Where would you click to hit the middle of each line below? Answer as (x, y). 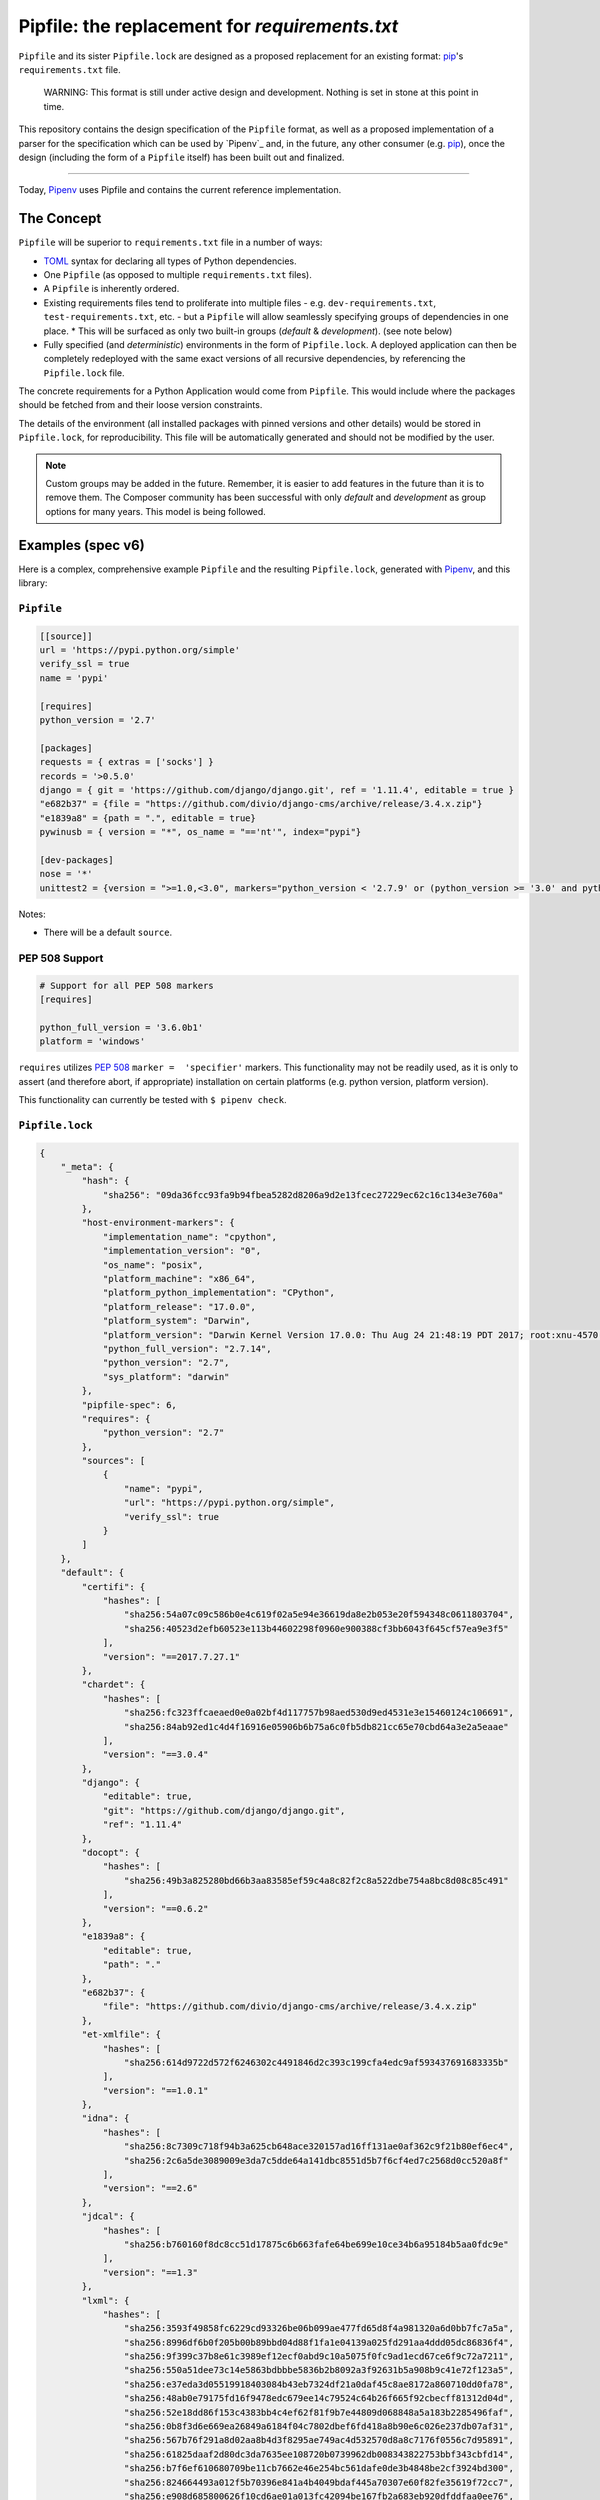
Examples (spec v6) (81, 545)
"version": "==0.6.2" (155, 1908)
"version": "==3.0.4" (155, 1754)
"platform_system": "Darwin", (176, 1321)
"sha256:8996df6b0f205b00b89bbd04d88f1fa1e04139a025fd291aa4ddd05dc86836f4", (319, 2342)
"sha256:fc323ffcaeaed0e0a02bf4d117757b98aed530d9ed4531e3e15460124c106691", (319, 1713)
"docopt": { (110, 1853)
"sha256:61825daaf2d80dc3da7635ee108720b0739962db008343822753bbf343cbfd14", (319, 2454)
